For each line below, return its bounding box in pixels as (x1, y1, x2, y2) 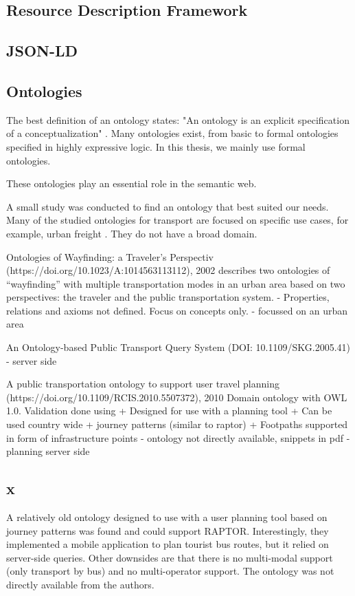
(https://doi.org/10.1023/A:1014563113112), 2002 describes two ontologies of (6, 263, 330, 277)
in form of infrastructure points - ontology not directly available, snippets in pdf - (6, 430, 350, 445)
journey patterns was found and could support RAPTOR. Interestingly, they (6, 523, 329, 538)
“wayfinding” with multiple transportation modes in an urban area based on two (6, 276, 345, 290)
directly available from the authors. (6, 577, 154, 591)
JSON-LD (6, 40, 78, 61)
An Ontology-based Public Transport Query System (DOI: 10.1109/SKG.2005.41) (6, 340, 351, 354)
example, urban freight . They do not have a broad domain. (6, 226, 257, 240)
